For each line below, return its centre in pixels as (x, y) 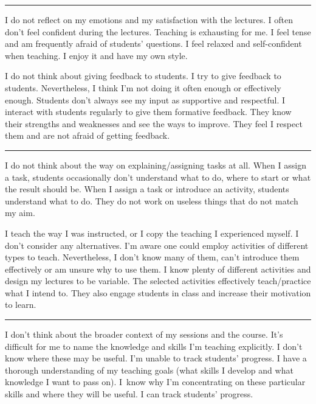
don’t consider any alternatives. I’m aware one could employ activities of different (157, 245)
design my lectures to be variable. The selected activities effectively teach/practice (158, 281)
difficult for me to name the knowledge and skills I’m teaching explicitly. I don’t (154, 346)
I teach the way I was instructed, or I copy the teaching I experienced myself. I (152, 233)
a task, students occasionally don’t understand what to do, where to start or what (158, 177)
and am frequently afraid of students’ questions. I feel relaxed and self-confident (153, 44)
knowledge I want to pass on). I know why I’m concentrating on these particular (155, 382)
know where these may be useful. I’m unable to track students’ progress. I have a (156, 358)
